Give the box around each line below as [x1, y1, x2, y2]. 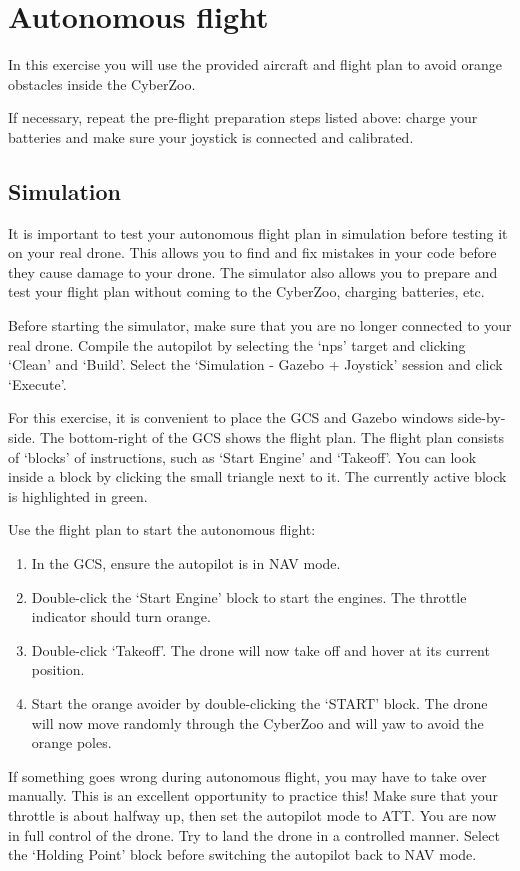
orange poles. [31, 732, 112, 753]
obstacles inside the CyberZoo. [8, 73, 196, 94]
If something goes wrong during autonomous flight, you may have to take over [8, 765, 487, 786]
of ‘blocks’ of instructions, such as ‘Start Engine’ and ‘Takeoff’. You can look [8, 446, 477, 467]
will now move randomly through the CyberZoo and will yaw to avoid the [31, 712, 484, 733]
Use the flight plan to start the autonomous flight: [8, 519, 316, 540]
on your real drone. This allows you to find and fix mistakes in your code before [8, 242, 497, 263]
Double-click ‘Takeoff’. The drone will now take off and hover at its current [31, 639, 490, 660]
